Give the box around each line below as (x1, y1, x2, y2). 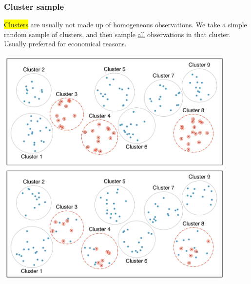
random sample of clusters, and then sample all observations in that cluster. (4, 29, 231, 39)
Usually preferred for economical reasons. (4, 39, 127, 49)
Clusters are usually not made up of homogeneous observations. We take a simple (4, 20, 247, 30)
